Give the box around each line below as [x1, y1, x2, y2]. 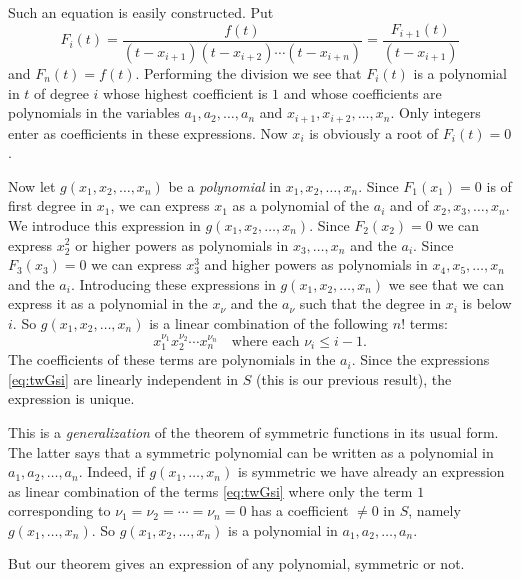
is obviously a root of [309, 122, 439, 143]
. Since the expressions [351, 349, 490, 370]
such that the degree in [299, 293, 442, 314]
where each [231, 334, 300, 349]
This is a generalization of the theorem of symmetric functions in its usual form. [8, 421, 499, 442]
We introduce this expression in [8, 214, 201, 235]
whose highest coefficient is [103, 82, 268, 103]
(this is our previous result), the [256, 368, 452, 389]
